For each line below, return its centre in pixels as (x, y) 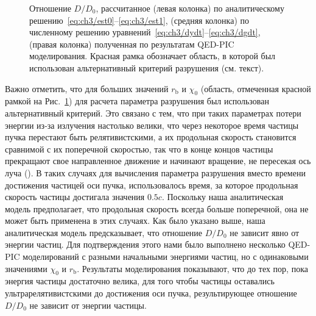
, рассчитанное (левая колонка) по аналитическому (190, 8)
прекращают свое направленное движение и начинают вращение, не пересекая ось (158, 161)
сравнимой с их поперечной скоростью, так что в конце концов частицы (139, 149)
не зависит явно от (265, 232)
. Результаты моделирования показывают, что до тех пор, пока (192, 268)
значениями (26, 268)
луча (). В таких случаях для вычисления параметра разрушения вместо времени (155, 172)
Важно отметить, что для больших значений (87, 88)
